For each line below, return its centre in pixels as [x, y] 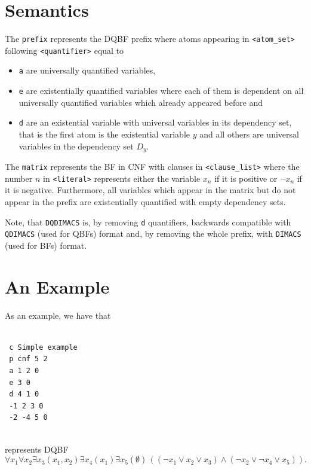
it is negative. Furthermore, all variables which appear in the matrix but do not [150, 190]
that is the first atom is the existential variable [104, 134]
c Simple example [43, 347]
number [19, 178]
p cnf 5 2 [28, 359]
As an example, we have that [58, 315]
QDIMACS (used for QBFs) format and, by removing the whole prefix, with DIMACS [153, 234]
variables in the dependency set [76, 146]
